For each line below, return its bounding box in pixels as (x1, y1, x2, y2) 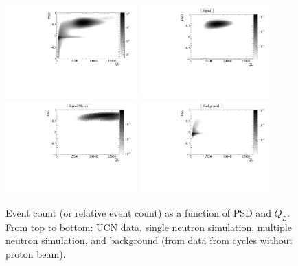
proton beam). (5, 246, 66, 261)
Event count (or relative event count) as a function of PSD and (5, 205, 271, 219)
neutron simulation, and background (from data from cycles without (5, 233, 293, 247)
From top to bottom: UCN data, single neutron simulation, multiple (5, 219, 292, 234)
